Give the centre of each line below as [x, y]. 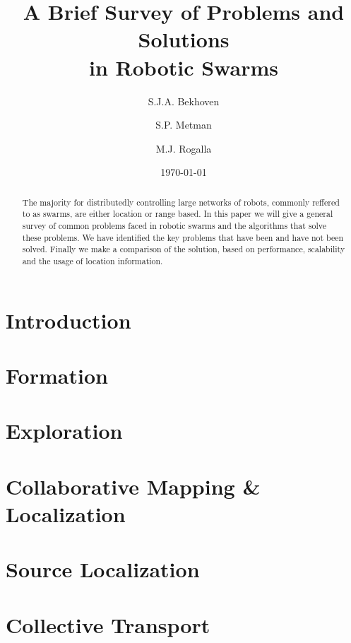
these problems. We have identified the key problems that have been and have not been [183, 237]
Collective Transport [108, 624]
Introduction [69, 320]
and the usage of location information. [93, 260]
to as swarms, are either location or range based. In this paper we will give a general [178, 214]
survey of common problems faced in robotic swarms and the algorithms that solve [174, 225]
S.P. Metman [184, 125]
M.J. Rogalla [184, 148]
